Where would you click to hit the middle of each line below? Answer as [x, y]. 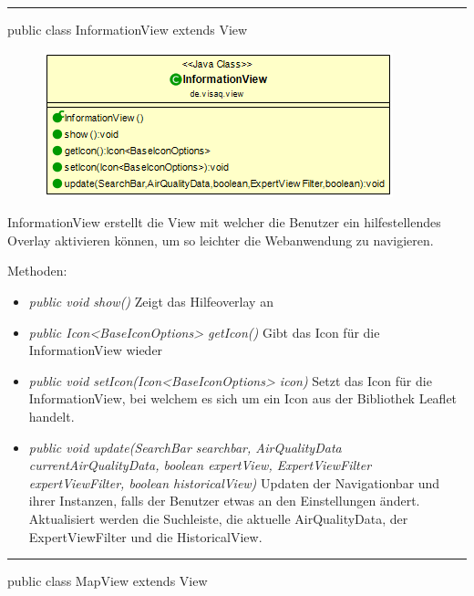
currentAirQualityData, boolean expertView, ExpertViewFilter [200, 465]
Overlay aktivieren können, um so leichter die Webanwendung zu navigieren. [221, 240]
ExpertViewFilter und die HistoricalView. [145, 536]
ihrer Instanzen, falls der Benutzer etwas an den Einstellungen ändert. [224, 501]
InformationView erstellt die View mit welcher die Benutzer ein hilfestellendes [224, 222]
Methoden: [37, 271]
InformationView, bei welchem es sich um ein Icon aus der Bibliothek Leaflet [243, 398]
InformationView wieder [96, 350]
